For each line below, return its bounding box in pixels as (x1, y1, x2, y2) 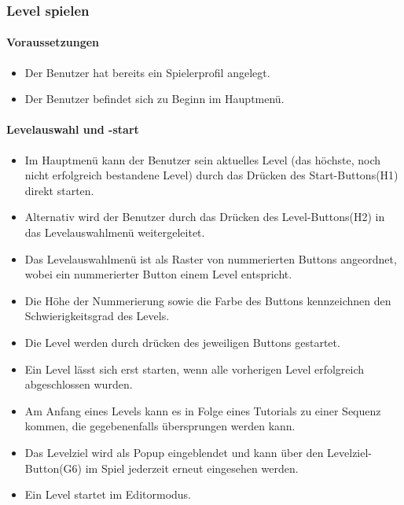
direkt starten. (24, 182, 94, 198)
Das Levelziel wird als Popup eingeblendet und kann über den (24, 444, 324, 460)
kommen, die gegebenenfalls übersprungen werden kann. (24, 418, 296, 434)
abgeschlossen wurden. (24, 376, 133, 393)
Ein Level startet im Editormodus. (24, 486, 192, 503)
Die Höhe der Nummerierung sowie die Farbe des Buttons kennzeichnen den (24, 292, 391, 308)
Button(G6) (24, 459, 83, 476)
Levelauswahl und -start (6, 121, 139, 138)
